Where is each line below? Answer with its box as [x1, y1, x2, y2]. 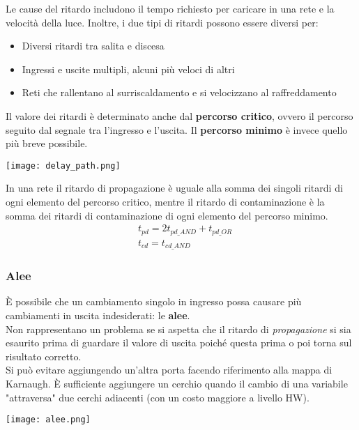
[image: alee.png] [6, 415, 91, 425]
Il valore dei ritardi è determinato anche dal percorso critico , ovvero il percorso [6, 108, 353, 123]
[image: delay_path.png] [6, 160, 121, 171]
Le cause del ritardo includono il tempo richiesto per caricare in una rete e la [6, 1, 335, 15]
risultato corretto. [6, 348, 82, 363]
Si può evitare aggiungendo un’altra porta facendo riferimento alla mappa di [6, 362, 333, 377]
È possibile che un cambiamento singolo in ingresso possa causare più [6, 294, 302, 309]
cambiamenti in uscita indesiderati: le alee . [6, 307, 190, 322]
